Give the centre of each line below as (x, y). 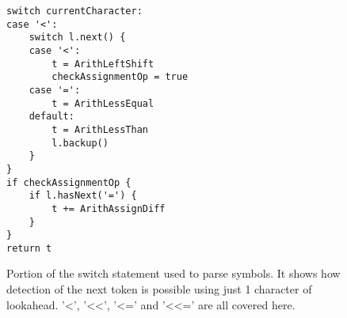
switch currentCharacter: (74, 11)
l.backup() (80, 143)
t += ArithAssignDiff (109, 208)
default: (51, 117)
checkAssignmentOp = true (120, 77)
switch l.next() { (77, 38)
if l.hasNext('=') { (83, 196)
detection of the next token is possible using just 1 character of (159, 289)
